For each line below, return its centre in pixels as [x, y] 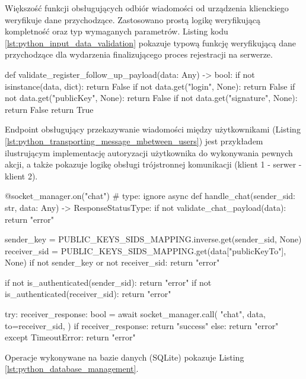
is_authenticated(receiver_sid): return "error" [88, 294]
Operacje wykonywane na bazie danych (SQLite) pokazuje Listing [125, 357]
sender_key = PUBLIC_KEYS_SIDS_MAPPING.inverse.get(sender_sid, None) [153, 239]
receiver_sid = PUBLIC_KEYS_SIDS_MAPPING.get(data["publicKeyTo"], [146, 250]
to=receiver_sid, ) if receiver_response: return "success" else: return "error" [142, 325]
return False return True [49, 109]
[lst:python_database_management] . [72, 369]
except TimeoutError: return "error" [70, 337]
